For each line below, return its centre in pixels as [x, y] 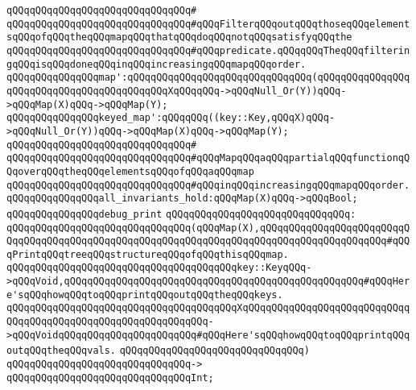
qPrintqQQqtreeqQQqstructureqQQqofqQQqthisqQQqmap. [148, 254]
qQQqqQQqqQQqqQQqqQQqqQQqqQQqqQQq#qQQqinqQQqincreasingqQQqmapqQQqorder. [208, 185]
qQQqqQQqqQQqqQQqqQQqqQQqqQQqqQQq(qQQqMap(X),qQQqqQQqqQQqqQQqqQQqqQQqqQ [208, 228]
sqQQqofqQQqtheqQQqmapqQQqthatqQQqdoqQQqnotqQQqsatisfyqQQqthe [179, 37]
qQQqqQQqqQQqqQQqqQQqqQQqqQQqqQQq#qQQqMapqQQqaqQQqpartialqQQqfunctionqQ [208, 158]
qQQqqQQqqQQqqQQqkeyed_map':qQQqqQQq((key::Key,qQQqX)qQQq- [171, 118]
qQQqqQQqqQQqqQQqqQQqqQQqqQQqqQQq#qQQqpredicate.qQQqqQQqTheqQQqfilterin [208, 50]
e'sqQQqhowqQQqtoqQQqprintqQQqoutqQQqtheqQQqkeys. [145, 295]
